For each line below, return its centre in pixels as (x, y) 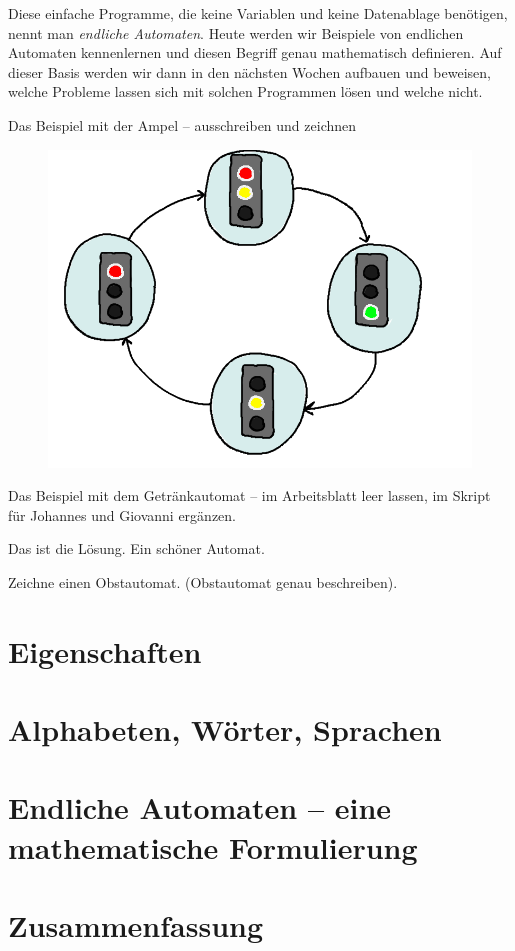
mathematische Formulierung (213, 846)
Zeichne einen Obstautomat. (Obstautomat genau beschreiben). (203, 581)
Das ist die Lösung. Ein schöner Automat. (136, 548)
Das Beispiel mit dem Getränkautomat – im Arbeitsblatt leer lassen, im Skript (249, 495)
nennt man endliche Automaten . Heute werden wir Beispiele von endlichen (236, 32)
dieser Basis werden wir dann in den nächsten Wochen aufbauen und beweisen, (249, 71)
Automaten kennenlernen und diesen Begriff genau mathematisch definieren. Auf (255, 52)
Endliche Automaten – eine (200, 807)
